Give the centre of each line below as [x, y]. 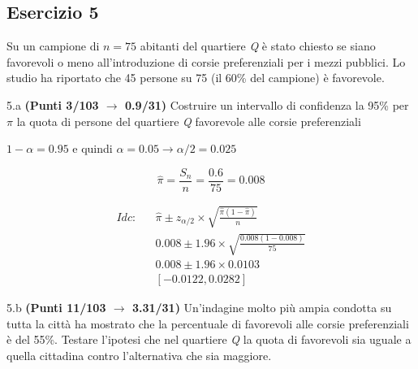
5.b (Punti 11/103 [56, 308]
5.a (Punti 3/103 [53, 104]
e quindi [93, 148]
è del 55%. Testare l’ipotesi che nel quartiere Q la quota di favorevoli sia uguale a [209, 339]
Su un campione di [53, 46]
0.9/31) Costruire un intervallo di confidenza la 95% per [267, 104]
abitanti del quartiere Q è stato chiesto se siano [258, 46]
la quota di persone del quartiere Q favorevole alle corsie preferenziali [189, 121]
